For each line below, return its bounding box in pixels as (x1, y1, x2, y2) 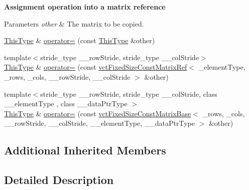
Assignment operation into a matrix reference (4, 2, 166, 12)
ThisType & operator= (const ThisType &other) (4, 35, 155, 46)
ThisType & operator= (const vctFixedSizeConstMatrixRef (4, 62, 187, 72)
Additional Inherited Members (4, 142, 166, 158)
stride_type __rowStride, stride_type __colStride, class (40, 88, 217, 99)
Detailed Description (4, 172, 114, 187)
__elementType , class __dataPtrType (4, 98, 128, 109)
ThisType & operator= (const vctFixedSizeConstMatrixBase (4, 108, 191, 118)
